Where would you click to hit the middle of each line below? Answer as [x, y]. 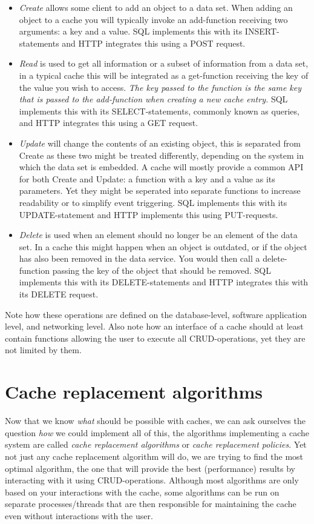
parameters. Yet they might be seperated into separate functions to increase [160, 191]
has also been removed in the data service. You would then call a [139, 258]
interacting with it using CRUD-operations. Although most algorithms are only [152, 480]
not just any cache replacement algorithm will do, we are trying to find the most [154, 456]
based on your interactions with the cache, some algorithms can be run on [142, 492]
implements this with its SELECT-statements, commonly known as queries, [159, 111]
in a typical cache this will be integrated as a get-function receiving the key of [164, 75]
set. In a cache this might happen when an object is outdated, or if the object [163, 246]
